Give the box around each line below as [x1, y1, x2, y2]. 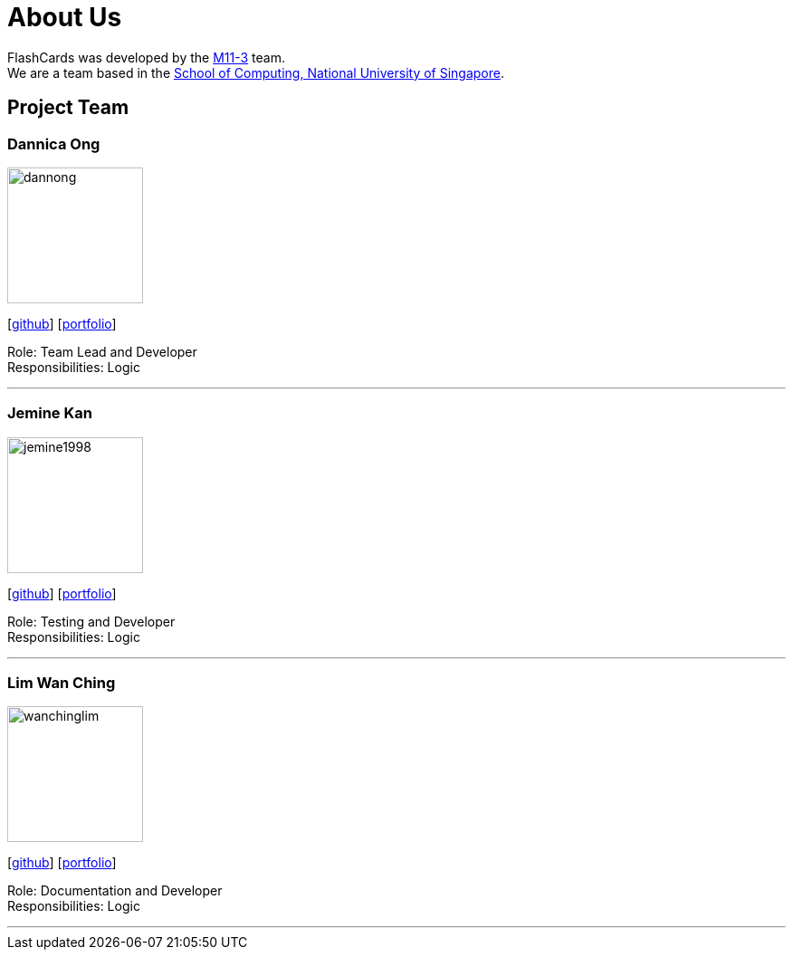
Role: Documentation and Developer [7, 883, 223, 899]
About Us [7, 2, 122, 33]
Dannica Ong [7, 134, 100, 153]
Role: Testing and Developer [7, 613, 176, 629]
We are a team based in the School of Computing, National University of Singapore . [7, 64, 505, 81]
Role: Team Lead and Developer [7, 343, 197, 359]
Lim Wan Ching [7, 674, 116, 693]
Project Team [7, 96, 129, 120]
